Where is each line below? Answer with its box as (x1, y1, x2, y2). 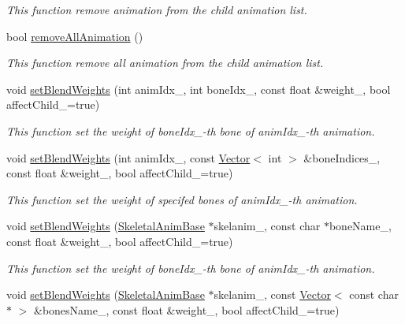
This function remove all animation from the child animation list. (6, 54, 324, 71)
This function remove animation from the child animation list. (6, 2, 307, 17)
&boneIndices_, (303, 149, 381, 166)
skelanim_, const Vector (214, 286, 331, 303)
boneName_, (329, 218, 392, 234)
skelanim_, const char (214, 218, 321, 234)
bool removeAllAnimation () (6, 28, 143, 44)
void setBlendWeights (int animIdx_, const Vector (6, 149, 251, 166)
